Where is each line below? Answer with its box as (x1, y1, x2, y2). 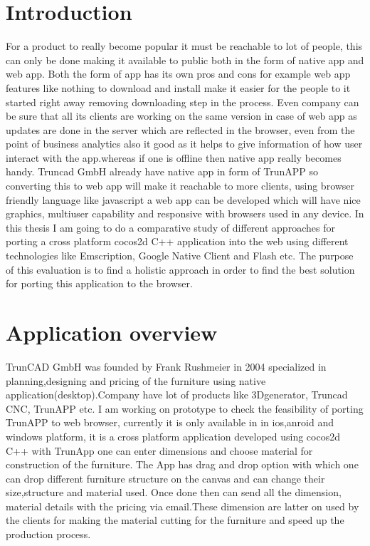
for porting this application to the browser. (6, 276, 193, 291)
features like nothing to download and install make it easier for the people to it (6, 80, 351, 95)
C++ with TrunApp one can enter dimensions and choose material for (6, 443, 313, 458)
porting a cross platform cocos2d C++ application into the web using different (6, 234, 349, 249)
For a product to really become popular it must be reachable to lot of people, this (6, 38, 363, 53)
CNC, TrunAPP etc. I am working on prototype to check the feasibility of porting (6, 401, 364, 416)
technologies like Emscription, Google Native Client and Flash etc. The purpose (6, 248, 354, 263)
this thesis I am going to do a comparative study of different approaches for (6, 220, 335, 235)
